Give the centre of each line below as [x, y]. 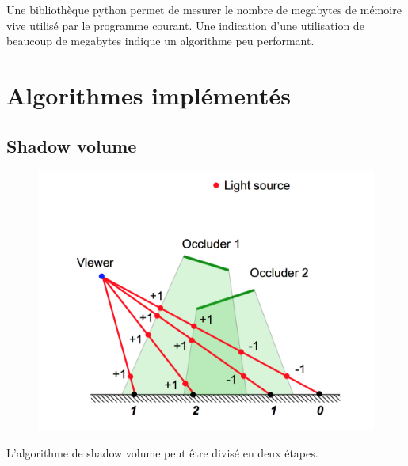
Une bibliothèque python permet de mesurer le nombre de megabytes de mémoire [204, 9]
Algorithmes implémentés [149, 95]
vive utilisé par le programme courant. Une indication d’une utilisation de [185, 25]
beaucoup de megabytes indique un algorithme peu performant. [160, 41]
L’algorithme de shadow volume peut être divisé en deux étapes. [162, 452]
